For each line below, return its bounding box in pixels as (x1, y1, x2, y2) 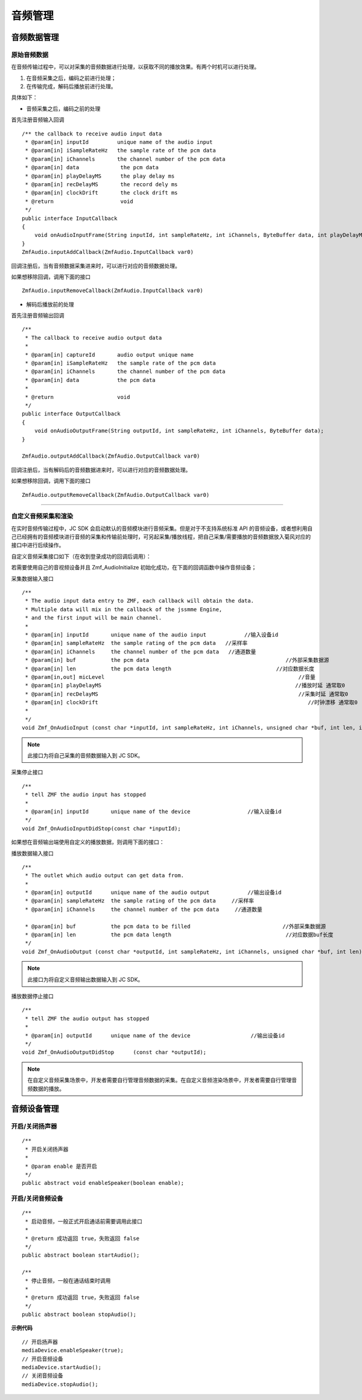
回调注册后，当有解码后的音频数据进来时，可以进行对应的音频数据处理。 (11, 466, 191, 473)
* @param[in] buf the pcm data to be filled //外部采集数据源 (25, 922, 326, 930)
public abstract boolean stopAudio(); (22, 1311, 137, 1318)
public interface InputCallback (22, 215, 118, 222)
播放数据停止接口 (11, 993, 54, 1000)
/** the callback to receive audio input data (22, 130, 162, 137)
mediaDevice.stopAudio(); (22, 1381, 99, 1387)
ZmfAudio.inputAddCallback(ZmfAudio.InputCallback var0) (22, 248, 194, 256)
